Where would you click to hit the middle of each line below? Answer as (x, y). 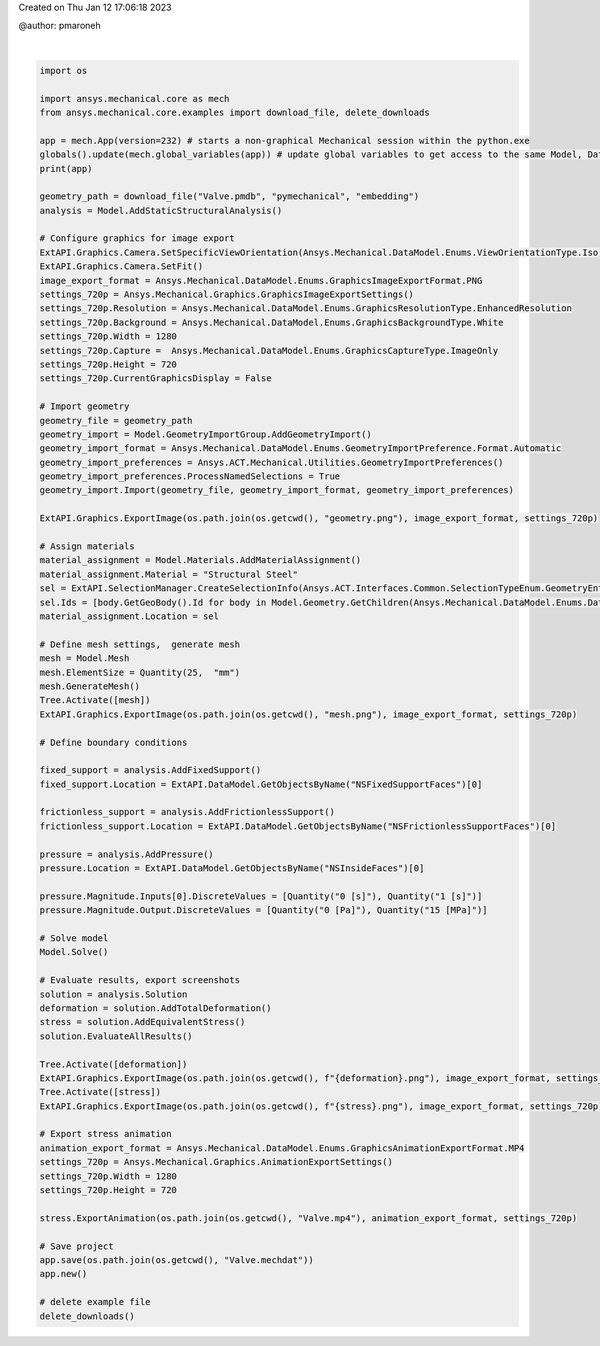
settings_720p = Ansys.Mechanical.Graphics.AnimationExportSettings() (216, 1162)
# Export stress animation (105, 1134)
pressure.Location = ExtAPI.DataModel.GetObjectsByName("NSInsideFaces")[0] (232, 868)
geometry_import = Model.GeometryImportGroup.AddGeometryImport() (205, 434)
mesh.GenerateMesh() (89, 686)
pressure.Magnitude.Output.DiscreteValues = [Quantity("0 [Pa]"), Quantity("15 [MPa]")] (264, 910)
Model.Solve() (74, 952)
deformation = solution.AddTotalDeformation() (155, 1008)
